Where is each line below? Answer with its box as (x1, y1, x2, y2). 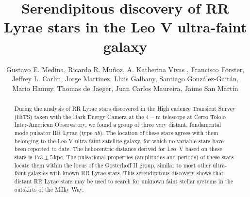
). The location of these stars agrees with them (100, 129, 218, 137)
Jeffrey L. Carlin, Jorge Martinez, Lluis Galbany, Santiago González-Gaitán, (12, 74, 239, 84)
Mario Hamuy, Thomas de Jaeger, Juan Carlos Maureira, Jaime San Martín (12, 83, 238, 93)
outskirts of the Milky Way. (14, 185, 84, 193)
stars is (14, 153, 33, 161)
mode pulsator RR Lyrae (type (14, 129, 93, 137)
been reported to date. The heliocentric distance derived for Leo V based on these (14, 145, 222, 153)
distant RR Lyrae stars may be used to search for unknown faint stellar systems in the (14, 177, 233, 185)
